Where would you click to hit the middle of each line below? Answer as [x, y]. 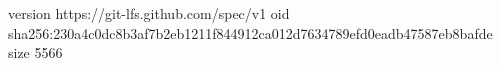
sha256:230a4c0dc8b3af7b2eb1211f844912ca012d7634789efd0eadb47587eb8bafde [250, 32]
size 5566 [35, 52]
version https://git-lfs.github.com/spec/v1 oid [149, 13]
